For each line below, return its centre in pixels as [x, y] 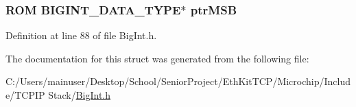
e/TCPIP [25, 95]
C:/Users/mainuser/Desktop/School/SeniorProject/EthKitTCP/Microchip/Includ [178, 81]
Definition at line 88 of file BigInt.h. [81, 35]
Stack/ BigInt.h [80, 95]
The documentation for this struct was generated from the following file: [157, 58]
